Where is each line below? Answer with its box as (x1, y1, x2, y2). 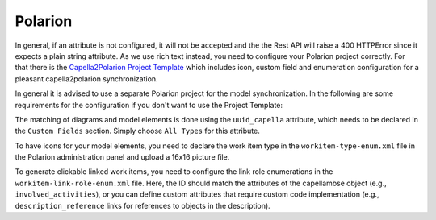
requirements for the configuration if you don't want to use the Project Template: (15, 100, 283, 110)
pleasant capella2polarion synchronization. (15, 73, 158, 84)
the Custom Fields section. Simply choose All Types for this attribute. (15, 126, 260, 136)
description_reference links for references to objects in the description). (15, 201, 270, 210)
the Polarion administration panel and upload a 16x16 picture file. (15, 152, 230, 162)
